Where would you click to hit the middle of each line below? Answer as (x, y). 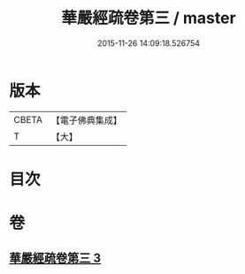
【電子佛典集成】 (86, 120)
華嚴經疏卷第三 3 (55, 259)
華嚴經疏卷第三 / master (149, 18)
